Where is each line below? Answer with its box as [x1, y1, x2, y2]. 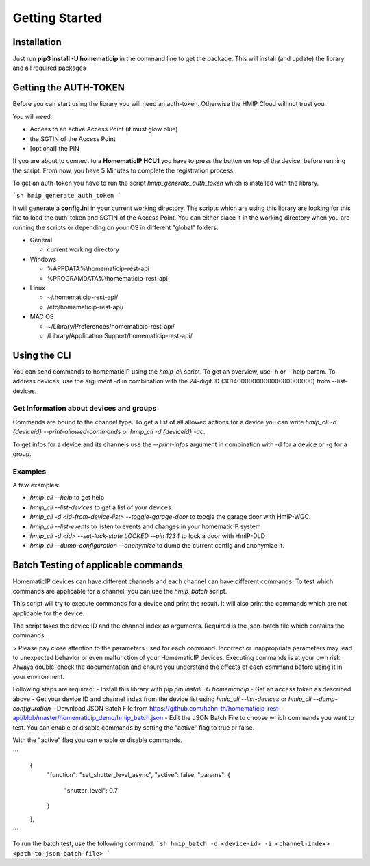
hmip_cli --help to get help [29, 494, 105, 502]
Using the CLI [12, 349, 71, 361]
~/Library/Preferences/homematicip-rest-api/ [47, 322, 175, 330]
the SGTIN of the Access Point [29, 134, 116, 143]
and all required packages [12, 64, 86, 72]
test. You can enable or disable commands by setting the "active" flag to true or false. [12, 723, 255, 732]
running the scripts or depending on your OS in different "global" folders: [12, 223, 219, 231]
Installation [12, 36, 62, 48]
